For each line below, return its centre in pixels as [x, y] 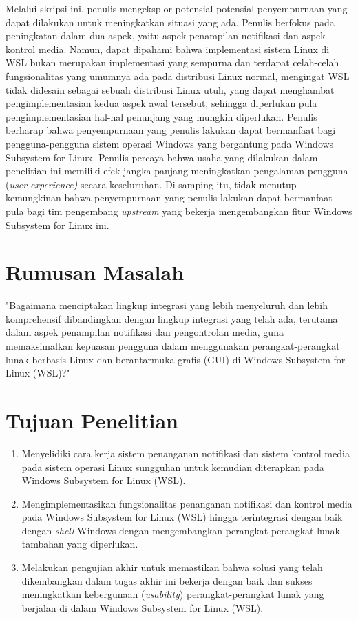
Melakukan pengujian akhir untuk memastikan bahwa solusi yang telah [172, 567]
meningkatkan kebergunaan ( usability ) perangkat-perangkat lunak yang [173, 594]
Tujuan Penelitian [92, 420]
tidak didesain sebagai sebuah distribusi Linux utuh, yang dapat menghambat [170, 89]
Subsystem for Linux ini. [57, 224]
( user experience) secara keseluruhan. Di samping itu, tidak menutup [151, 184]
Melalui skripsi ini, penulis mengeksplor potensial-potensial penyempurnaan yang [177, 8]
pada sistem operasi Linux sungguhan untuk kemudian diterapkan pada [173, 467]
